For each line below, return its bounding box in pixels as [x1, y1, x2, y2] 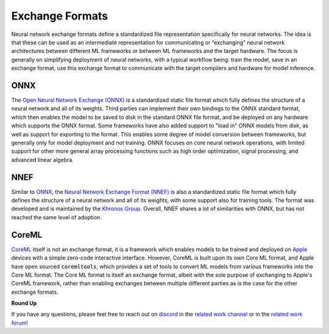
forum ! [11, 319, 29, 326]
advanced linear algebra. [11, 156, 74, 163]
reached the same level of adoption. [11, 213, 102, 221]
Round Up [11, 299, 37, 307]
